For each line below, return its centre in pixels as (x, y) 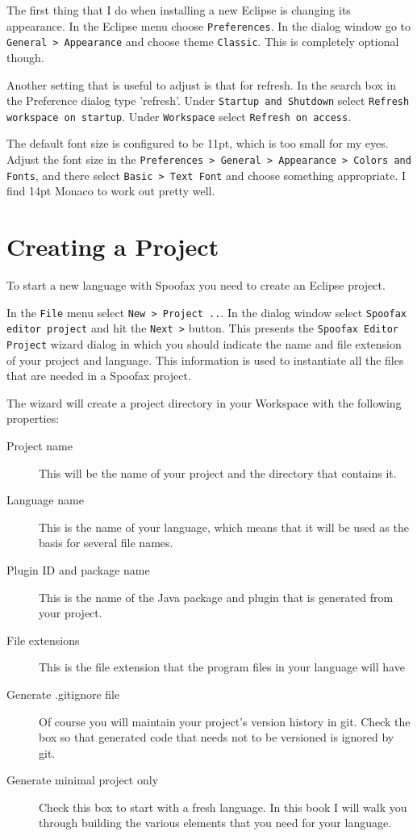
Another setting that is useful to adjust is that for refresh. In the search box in (201, 84)
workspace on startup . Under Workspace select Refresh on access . (179, 116)
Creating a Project (113, 247)
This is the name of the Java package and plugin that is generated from (216, 597)
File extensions (43, 640)
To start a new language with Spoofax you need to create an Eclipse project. (196, 285)
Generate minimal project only (83, 780)
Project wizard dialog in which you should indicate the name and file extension (204, 343)
